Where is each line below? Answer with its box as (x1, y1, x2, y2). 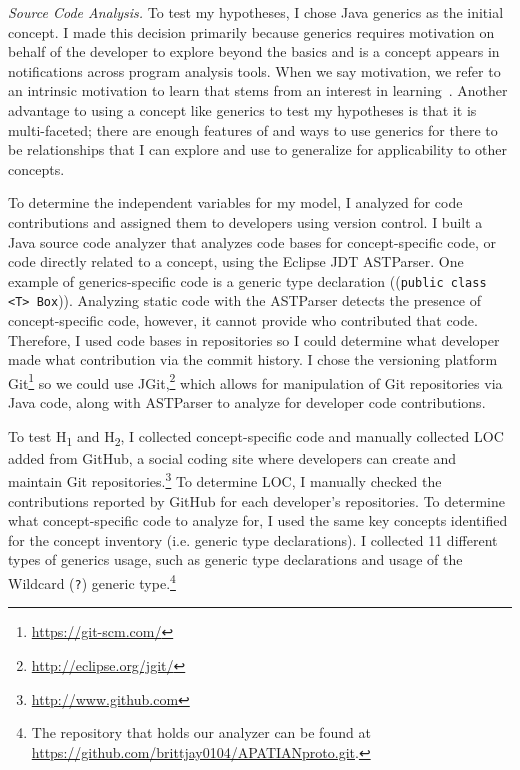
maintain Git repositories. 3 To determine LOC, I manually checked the (8, 468, 442, 492)
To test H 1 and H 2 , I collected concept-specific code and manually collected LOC (8, 425, 504, 449)
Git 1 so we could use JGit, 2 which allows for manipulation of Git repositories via (8, 369, 503, 393)
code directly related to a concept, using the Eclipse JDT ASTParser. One (8, 251, 464, 272)
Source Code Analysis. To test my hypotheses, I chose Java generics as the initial (8, 2, 504, 22)
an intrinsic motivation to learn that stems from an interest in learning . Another (8, 80, 508, 101)
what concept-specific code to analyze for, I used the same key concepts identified (8, 510, 508, 531)
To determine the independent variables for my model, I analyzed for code (8, 192, 463, 213)
